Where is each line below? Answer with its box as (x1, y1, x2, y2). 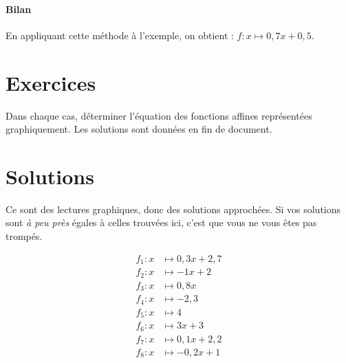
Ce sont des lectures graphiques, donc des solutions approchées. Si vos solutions (6, 201, 341, 216)
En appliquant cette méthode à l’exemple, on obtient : (6, 27, 234, 42)
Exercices (6, 68, 96, 96)
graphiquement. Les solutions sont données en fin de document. (6, 122, 272, 136)
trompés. (6, 229, 43, 243)
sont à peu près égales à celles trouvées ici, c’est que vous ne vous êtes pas (6, 215, 317, 230)
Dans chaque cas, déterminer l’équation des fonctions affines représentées (6, 108, 312, 122)
